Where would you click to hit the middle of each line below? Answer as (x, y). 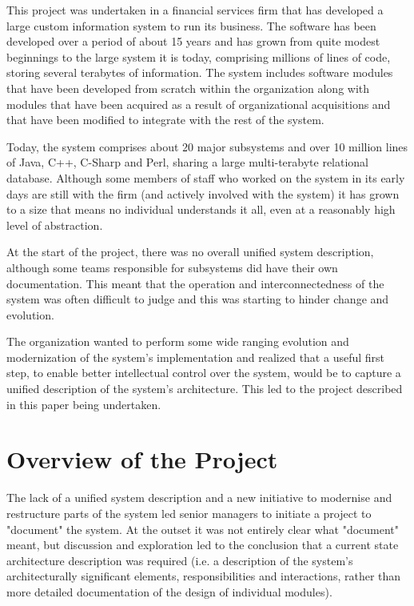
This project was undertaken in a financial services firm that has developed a (195, 10)
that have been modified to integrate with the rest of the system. (165, 120)
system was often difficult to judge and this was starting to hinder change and (198, 299)
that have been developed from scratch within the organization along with (188, 88)
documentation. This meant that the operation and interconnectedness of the (195, 283)
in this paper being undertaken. (84, 404)
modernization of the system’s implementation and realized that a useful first (196, 357)
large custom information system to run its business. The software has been (191, 25)
